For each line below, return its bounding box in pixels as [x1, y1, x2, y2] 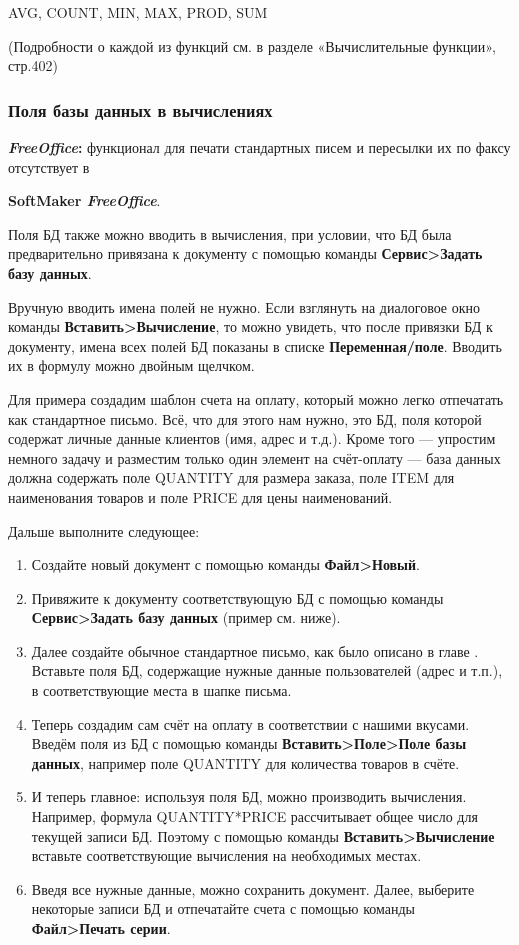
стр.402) [8, 55, 58, 76]
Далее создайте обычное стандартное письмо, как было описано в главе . [31, 640, 479, 661]
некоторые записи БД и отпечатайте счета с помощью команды [31, 898, 416, 919]
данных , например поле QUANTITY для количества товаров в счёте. [31, 752, 460, 773]
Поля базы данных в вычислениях [8, 97, 273, 122]
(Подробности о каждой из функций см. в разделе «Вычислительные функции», [8, 35, 496, 56]
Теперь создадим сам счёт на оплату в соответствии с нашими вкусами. [31, 713, 470, 734]
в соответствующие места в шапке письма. [31, 680, 292, 701]
